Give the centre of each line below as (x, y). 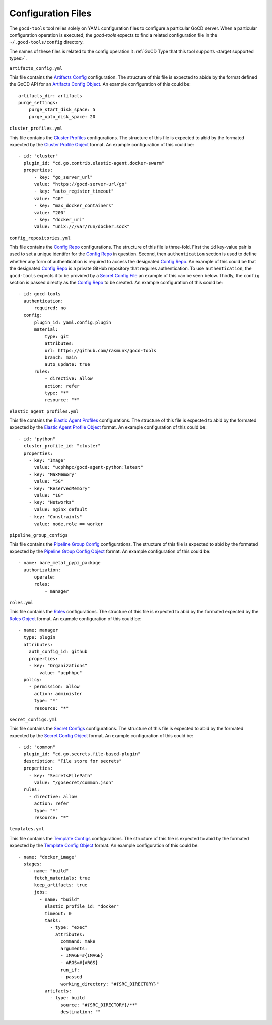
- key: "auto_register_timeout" (74, 191)
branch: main (61, 357)
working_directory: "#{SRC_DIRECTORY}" (110, 984)
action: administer (58, 694)
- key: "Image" (47, 460)
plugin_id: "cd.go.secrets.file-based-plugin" (82, 754)
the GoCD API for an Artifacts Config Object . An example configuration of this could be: (100, 84)
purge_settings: (38, 103)
